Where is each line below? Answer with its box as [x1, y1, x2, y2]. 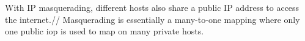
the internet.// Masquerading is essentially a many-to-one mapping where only [5, 13, 300, 25]
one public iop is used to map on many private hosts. [5, 25, 204, 37]
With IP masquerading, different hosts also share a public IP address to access [5, 1, 299, 13]
